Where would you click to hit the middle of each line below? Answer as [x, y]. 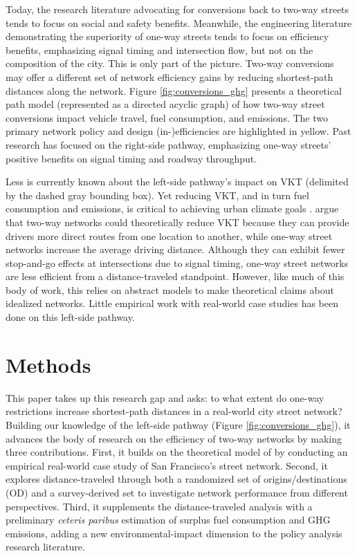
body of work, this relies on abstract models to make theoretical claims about [170, 289]
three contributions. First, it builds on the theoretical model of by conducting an [177, 452]
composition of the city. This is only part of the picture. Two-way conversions [170, 63]
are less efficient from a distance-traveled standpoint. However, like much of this [175, 276]
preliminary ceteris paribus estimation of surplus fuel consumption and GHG [168, 520]
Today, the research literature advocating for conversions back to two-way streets [177, 9]
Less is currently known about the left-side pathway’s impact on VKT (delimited [177, 182]
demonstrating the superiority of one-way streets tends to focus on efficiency [167, 36]
